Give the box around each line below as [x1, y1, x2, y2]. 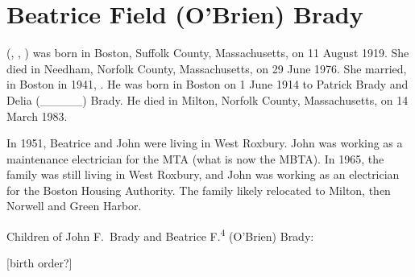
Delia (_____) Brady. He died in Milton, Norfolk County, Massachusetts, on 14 [6, 91, 409, 108]
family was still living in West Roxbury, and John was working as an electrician [6, 166, 400, 183]
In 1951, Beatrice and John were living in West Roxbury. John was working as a [6, 134, 403, 151]
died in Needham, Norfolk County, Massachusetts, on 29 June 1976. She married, [6, 60, 407, 76]
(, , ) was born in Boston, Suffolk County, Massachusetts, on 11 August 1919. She [6, 44, 409, 61]
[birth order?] [6, 254, 73, 271]
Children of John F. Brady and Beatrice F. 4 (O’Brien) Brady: [6, 225, 314, 244]
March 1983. [6, 107, 68, 124]
